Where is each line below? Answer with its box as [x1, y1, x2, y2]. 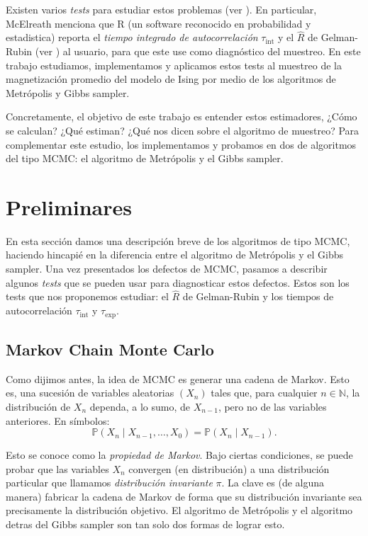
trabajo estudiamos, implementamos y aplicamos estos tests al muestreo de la [6, 57, 342, 72]
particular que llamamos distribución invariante [6, 475, 213, 490]
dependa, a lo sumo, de [89, 399, 190, 414]
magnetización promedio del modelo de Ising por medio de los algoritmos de [6, 72, 336, 86]
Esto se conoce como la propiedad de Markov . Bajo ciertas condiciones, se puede [6, 447, 353, 462]
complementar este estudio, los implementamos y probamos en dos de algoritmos [6, 137, 357, 152]
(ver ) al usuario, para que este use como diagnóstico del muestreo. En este [35, 44, 361, 58]
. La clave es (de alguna [221, 475, 325, 490]
